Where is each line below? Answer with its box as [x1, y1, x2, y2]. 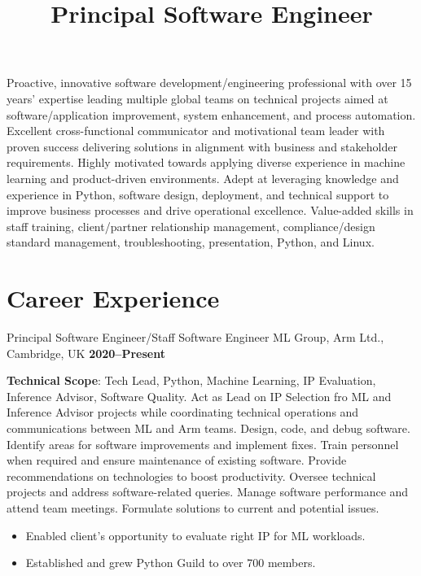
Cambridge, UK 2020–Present [7, 344, 165, 361]
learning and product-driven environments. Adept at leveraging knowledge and [7, 169, 399, 186]
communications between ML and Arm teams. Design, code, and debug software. [7, 420, 410, 436]
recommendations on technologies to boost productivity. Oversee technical [7, 467, 376, 484]
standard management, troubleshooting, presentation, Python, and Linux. [7, 233, 375, 251]
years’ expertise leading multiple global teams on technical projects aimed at [7, 89, 388, 107]
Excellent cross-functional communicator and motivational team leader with [7, 122, 385, 139]
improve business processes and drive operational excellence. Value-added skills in [7, 202, 414, 219]
